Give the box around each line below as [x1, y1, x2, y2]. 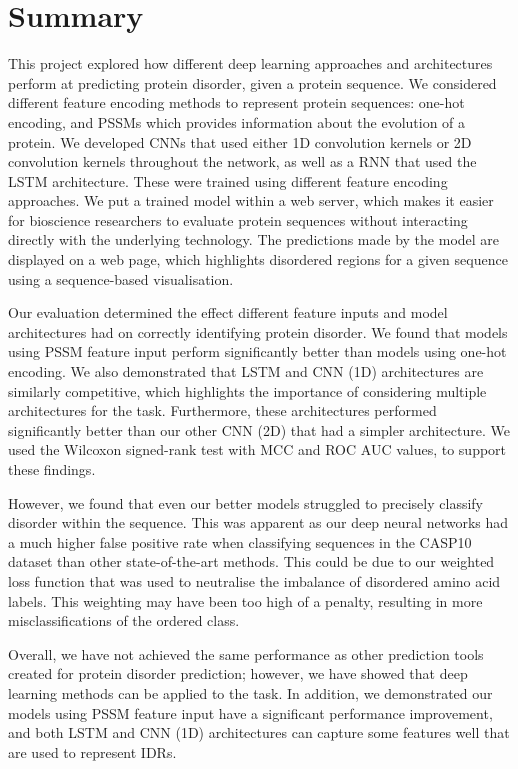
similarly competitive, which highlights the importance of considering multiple [8, 380, 487, 401]
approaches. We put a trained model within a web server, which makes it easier [8, 190, 494, 211]
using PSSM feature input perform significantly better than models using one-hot [8, 341, 507, 362]
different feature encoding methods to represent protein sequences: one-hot [8, 92, 465, 113]
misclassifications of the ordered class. [8, 610, 240, 631]
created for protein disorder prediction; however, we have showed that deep [8, 663, 468, 684]
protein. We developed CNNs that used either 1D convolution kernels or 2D [8, 131, 472, 152]
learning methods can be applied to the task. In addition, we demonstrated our [8, 682, 493, 703]
